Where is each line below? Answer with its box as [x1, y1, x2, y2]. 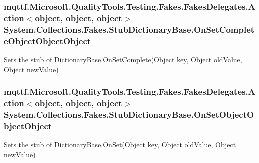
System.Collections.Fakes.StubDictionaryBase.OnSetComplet [4, 23, 255, 35]
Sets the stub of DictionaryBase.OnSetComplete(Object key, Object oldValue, [4, 54, 242, 64]
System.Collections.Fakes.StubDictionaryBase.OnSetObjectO [4, 108, 254, 120]
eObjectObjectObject [4, 34, 91, 47]
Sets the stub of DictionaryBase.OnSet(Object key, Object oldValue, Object [4, 139, 236, 150]
